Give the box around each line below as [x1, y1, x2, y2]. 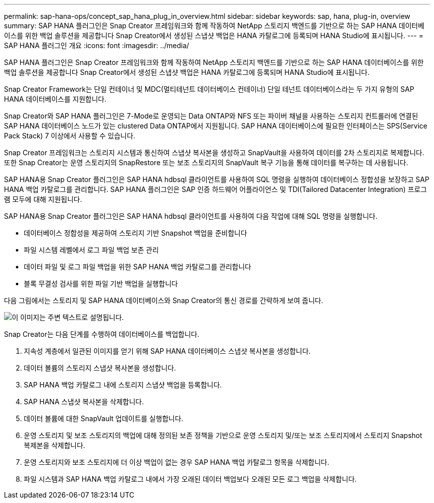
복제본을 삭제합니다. [24, 441, 85, 449]
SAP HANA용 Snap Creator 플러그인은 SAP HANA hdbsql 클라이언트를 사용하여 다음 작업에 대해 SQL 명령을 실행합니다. [4, 212, 378, 220]
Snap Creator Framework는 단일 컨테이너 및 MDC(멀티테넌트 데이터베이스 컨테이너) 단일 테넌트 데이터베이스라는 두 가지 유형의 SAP [4, 85, 414, 93]
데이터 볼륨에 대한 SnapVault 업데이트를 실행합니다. [24, 414, 183, 423]
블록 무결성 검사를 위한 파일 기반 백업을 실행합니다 [24, 279, 178, 288]
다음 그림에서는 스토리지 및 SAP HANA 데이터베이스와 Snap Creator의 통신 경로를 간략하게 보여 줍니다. [4, 296, 324, 305]
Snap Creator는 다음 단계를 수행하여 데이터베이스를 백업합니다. [4, 330, 200, 338]
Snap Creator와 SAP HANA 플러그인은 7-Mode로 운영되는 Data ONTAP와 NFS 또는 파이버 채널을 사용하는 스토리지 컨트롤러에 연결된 [4, 112, 418, 120]
